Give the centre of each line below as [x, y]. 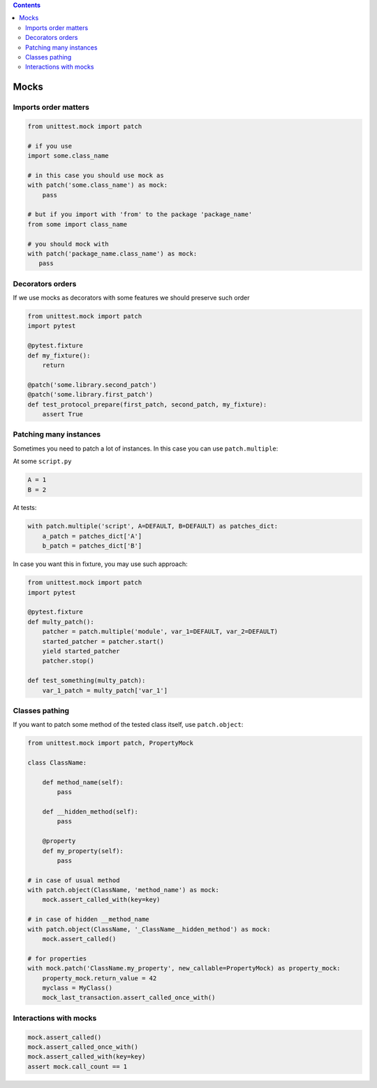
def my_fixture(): [59, 355]
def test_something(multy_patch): [87, 681]
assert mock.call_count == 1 [77, 1066]
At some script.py [42, 461]
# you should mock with [68, 244]
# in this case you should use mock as [96, 175]
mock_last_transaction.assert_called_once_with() [129, 998]
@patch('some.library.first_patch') [90, 395]
